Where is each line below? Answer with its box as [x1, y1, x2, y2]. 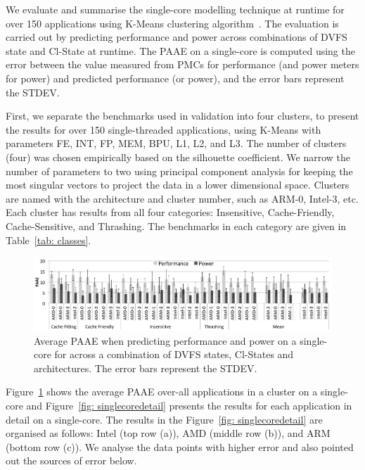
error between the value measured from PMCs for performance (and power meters [6, 57, 359, 72]
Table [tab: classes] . [6, 232, 91, 247]
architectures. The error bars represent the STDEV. [34, 360, 257, 375]
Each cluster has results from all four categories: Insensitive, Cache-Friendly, [6, 205, 335, 220]
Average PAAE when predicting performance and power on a [34, 333, 297, 348]
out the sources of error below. [6, 453, 137, 468]
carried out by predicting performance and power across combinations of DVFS [6, 30, 347, 44]
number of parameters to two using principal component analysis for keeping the [6, 163, 353, 178]
